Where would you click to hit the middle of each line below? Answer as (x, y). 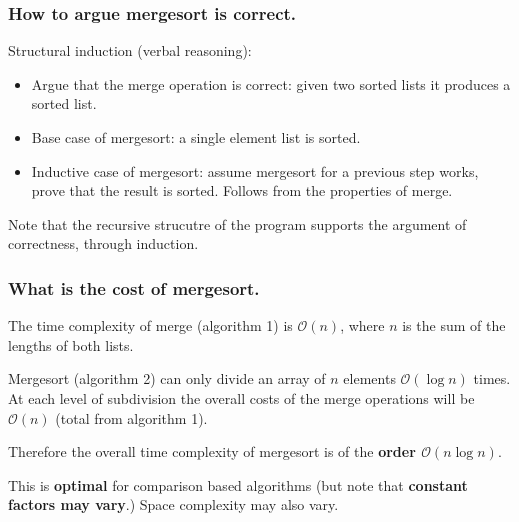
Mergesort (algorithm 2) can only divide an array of (167, 378)
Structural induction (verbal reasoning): (130, 50)
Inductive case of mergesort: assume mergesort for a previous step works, (255, 170)
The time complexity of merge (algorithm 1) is (150, 325)
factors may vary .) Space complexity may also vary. (173, 504)
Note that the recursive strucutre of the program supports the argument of (237, 223)
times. (492, 378)
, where (362, 325)
